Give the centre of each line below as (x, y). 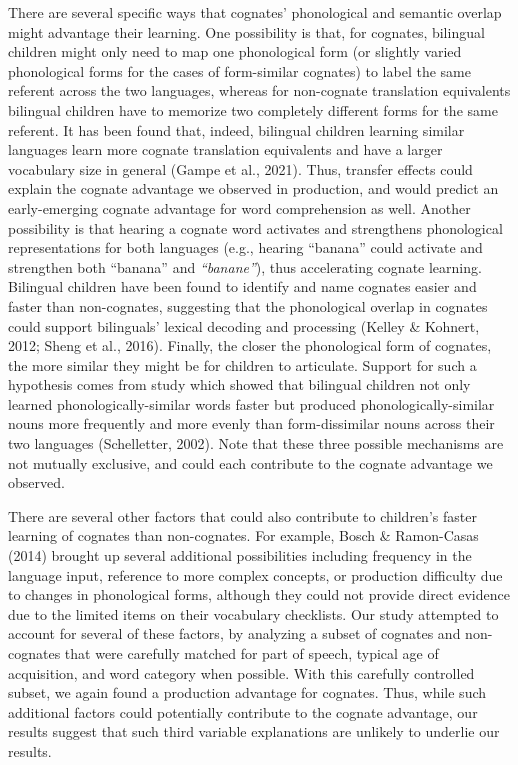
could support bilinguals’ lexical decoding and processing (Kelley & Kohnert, (244, 325)
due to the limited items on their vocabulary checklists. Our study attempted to (253, 613)
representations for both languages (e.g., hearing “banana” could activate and (245, 247)
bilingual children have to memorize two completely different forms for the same (253, 109)
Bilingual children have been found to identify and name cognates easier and (242, 286)
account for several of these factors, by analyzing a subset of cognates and (234, 633)
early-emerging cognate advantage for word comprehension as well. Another (239, 207)
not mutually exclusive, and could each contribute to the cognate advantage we (250, 462)
